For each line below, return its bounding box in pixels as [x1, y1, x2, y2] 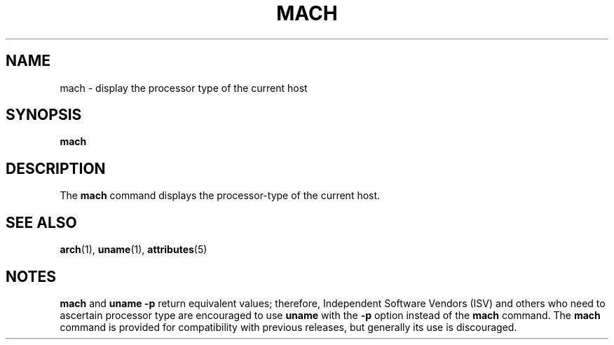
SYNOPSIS [6, 106, 82, 124]
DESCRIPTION [6, 159, 106, 177]
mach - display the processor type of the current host [60, 81, 308, 94]
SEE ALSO [6, 213, 77, 231]
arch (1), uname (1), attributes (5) [60, 243, 207, 256]
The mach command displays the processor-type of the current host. [60, 189, 381, 202]
